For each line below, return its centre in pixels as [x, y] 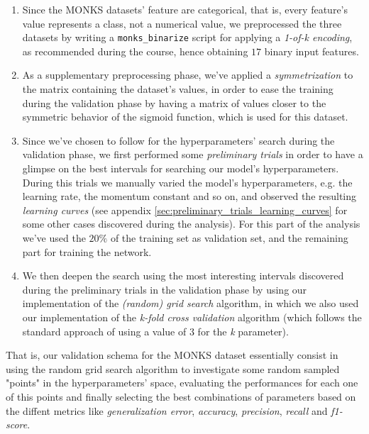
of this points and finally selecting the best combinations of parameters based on [181, 396]
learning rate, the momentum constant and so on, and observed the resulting [189, 196]
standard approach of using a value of [104, 331]
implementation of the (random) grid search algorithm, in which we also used [191, 303]
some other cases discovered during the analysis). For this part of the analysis [191, 224]
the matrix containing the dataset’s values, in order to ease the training [178, 89]
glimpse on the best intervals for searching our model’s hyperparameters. [181, 168]
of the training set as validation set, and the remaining [229, 237]
